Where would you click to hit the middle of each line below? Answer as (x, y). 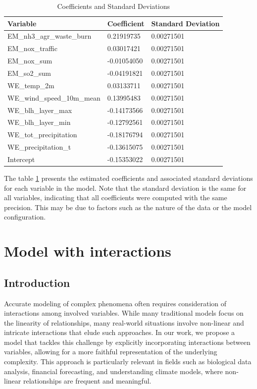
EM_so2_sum (29, 73)
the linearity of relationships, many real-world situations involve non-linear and (124, 322)
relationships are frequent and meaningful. (87, 381)
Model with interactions (88, 251)
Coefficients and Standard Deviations (113, 6)
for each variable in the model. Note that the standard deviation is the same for (125, 188)
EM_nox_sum (30, 61)
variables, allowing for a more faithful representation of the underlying (111, 352)
